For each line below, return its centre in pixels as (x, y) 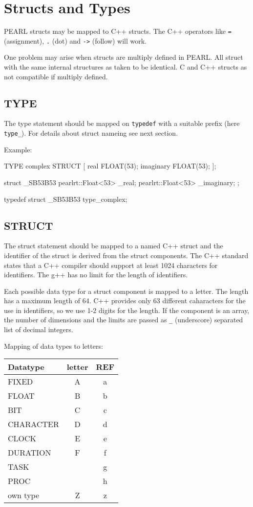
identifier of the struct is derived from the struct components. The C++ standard (126, 255)
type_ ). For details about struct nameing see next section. (91, 133)
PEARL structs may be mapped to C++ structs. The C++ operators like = (118, 31)
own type (24, 495)
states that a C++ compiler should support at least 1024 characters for (111, 265)
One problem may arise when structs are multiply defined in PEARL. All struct (124, 57)
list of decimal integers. (39, 329)
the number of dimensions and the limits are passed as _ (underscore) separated (124, 320)
